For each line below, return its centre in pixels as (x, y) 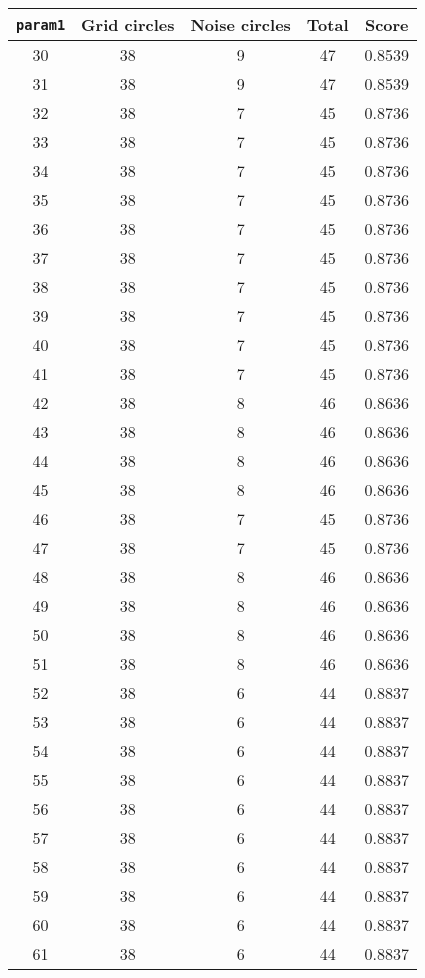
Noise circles (240, 24)
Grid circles (128, 24)
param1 (41, 24)
